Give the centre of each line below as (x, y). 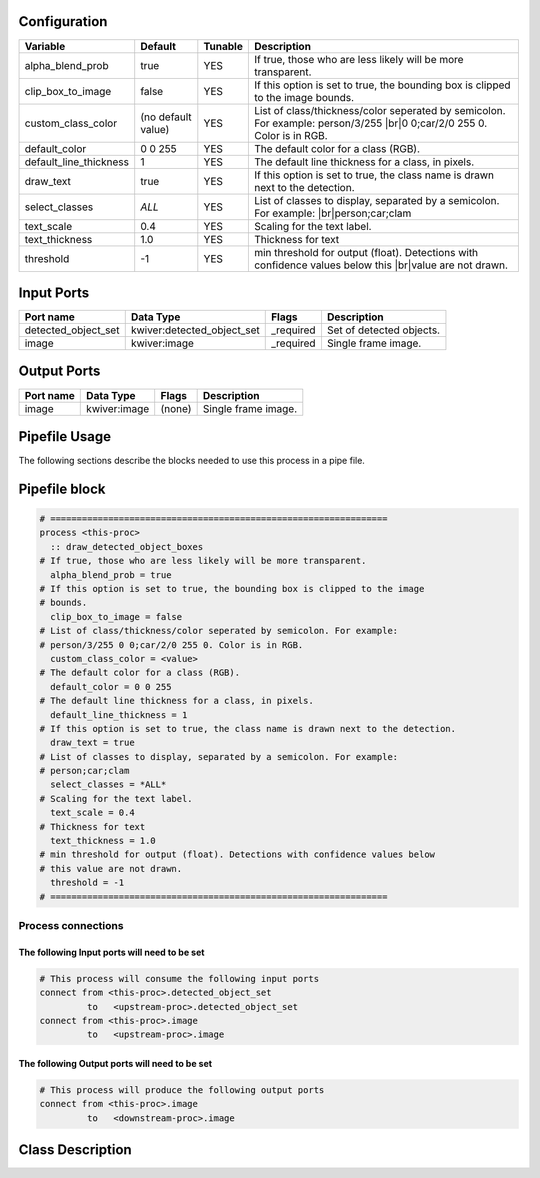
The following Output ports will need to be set (115, 1063)
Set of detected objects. (383, 330)
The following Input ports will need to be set (111, 952)
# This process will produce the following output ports (182, 1089)
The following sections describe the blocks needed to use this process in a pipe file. (191, 461)
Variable (45, 46)
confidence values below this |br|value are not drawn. (381, 265)
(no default (166, 117)
